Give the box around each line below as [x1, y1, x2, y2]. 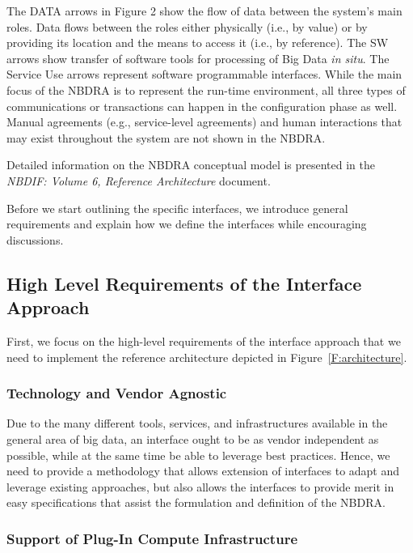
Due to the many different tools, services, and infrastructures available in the [6, 415, 388, 432]
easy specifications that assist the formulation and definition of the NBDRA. [6, 494, 386, 511]
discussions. [6, 231, 64, 248]
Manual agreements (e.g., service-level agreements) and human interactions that [6, 113, 402, 130]
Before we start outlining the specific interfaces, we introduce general [6, 199, 348, 216]
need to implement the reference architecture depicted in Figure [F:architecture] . [6, 348, 407, 365]
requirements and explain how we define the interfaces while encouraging [6, 215, 367, 232]
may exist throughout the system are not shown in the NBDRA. [6, 129, 326, 146]
